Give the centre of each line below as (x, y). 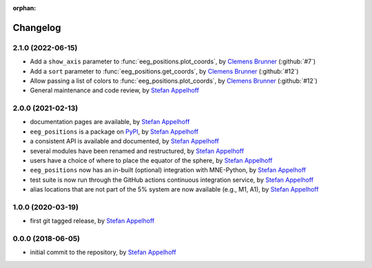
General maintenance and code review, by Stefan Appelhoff (115, 90)
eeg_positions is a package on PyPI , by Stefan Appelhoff (114, 132)
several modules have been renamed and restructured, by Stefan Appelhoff (137, 151)
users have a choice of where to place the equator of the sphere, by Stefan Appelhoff (151, 161)
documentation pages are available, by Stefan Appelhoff (110, 122)
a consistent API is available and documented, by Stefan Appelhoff (125, 141)
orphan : (24, 8)
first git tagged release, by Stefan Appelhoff (92, 221)
